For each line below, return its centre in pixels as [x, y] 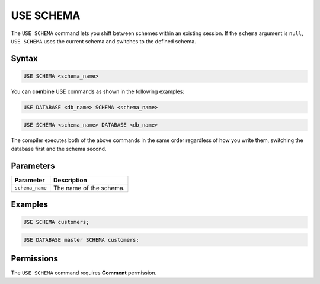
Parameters [33, 165]
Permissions [35, 259]
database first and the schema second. [59, 149]
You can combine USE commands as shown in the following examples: [98, 91]
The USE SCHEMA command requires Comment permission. [84, 273]
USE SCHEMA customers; [56, 222]
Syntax [24, 59]
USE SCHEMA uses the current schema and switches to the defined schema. [104, 41]
